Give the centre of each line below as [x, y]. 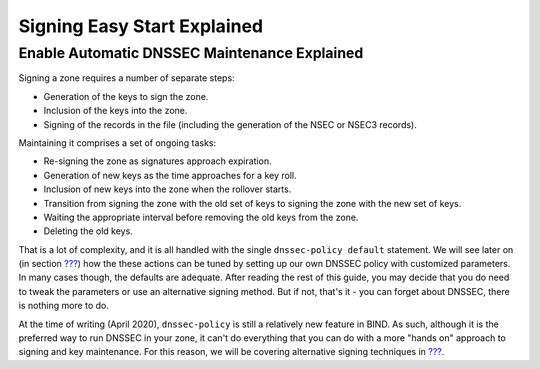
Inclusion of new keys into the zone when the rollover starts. [167, 189]
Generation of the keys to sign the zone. [126, 96]
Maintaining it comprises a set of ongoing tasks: [117, 142]
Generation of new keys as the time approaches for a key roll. [170, 175]
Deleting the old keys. [88, 231]
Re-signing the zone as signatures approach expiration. [157, 161]
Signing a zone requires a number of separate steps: [126, 78]
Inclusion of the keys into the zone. [115, 111]
